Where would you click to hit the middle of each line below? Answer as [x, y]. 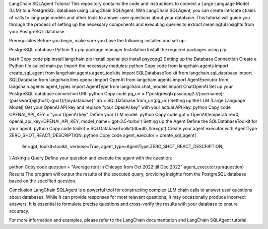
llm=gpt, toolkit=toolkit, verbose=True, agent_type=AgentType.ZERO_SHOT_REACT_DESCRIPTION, [123, 147]
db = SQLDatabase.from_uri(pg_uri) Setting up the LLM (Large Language [171, 101]
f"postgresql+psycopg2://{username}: [185, 93]
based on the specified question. [43, 181]
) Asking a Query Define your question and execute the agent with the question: [91, 158]
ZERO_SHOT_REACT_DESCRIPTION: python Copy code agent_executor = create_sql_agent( [102, 135]
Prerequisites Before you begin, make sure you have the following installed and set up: [98, 40]
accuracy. [19, 211]
